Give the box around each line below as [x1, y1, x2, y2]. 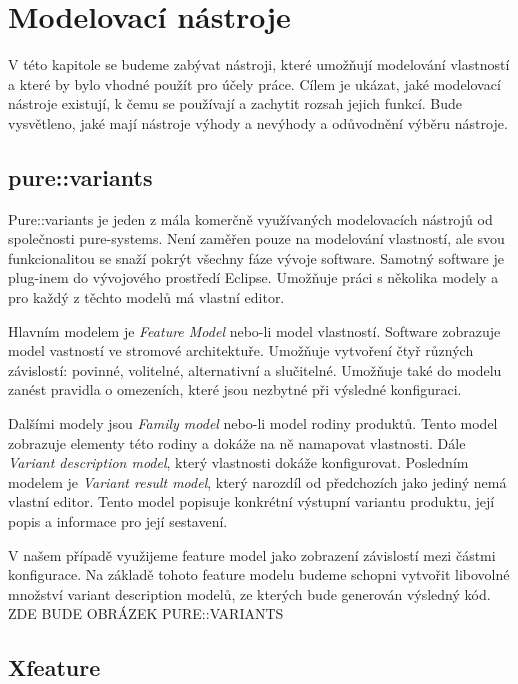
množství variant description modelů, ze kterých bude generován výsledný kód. [8, 583, 491, 604]
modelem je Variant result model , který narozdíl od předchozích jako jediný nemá [8, 471, 507, 492]
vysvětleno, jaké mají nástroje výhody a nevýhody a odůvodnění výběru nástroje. [8, 112, 508, 133]
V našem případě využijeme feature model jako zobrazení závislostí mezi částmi [8, 544, 496, 565]
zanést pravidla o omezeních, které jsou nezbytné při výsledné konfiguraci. [8, 379, 462, 400]
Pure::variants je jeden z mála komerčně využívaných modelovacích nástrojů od [8, 208, 493, 229]
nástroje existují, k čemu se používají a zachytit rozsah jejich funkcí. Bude [8, 93, 463, 114]
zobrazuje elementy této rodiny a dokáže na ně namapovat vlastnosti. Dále [8, 432, 466, 453]
